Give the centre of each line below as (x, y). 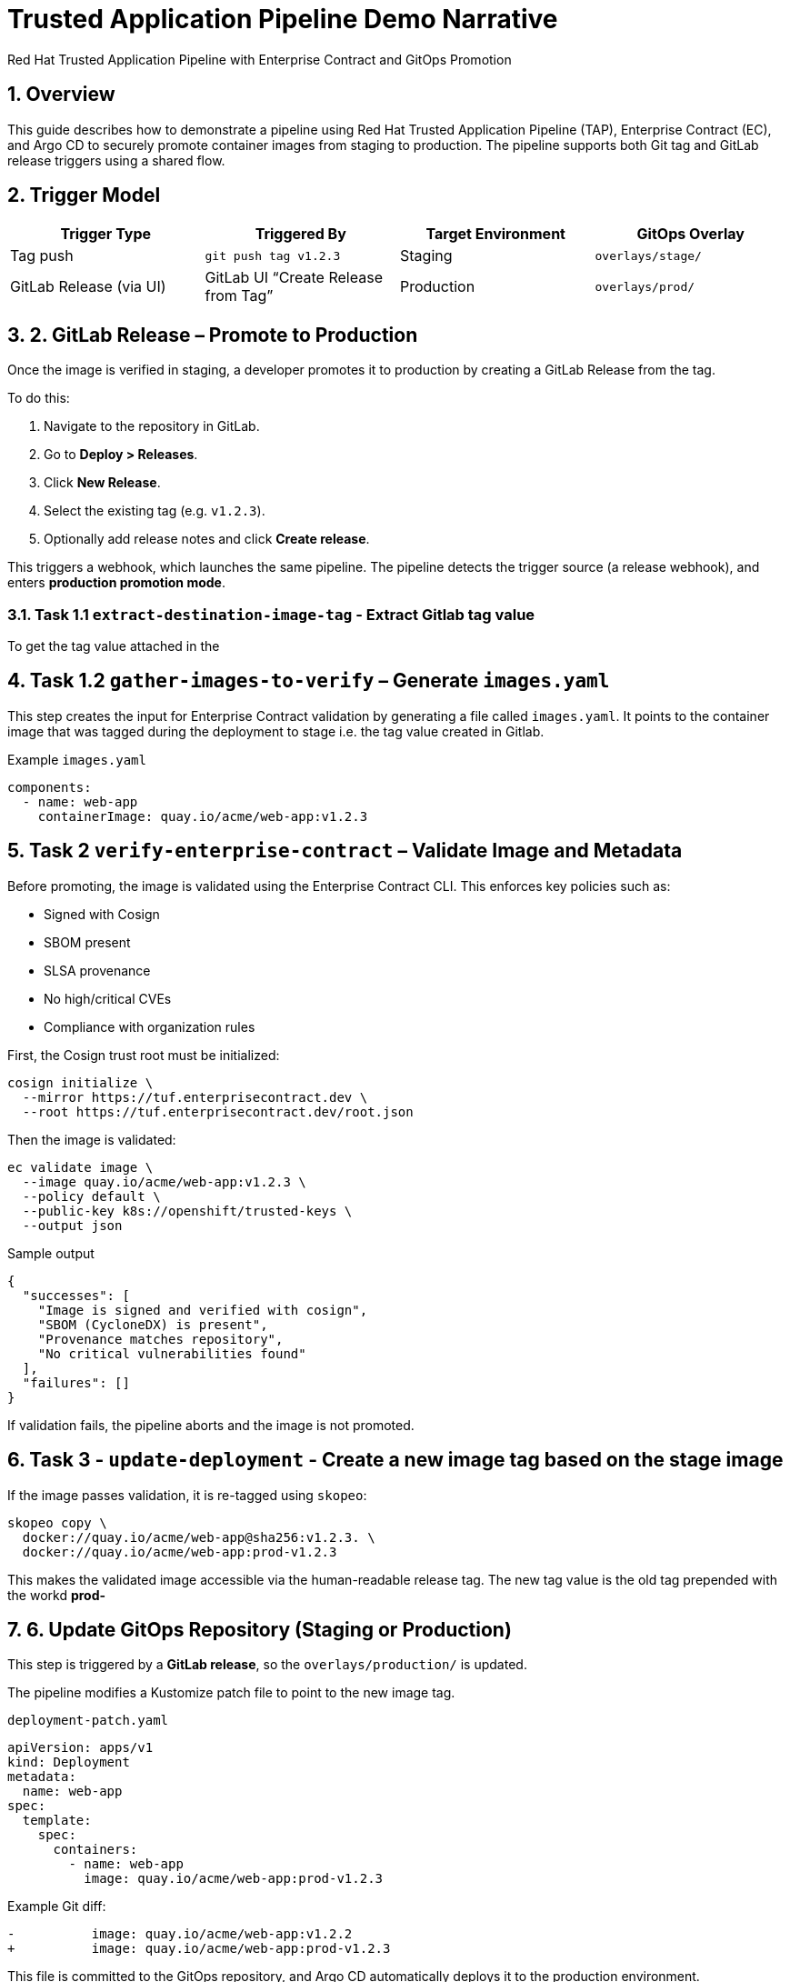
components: (50, 787)
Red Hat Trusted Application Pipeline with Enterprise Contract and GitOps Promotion (260, 59)
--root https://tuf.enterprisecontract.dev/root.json (218, 1111)
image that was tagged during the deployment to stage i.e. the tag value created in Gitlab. (276, 731)
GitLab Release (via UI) (88, 287)
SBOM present (87, 942)
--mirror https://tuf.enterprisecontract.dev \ (195, 1097)
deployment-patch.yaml (88, 1721)
